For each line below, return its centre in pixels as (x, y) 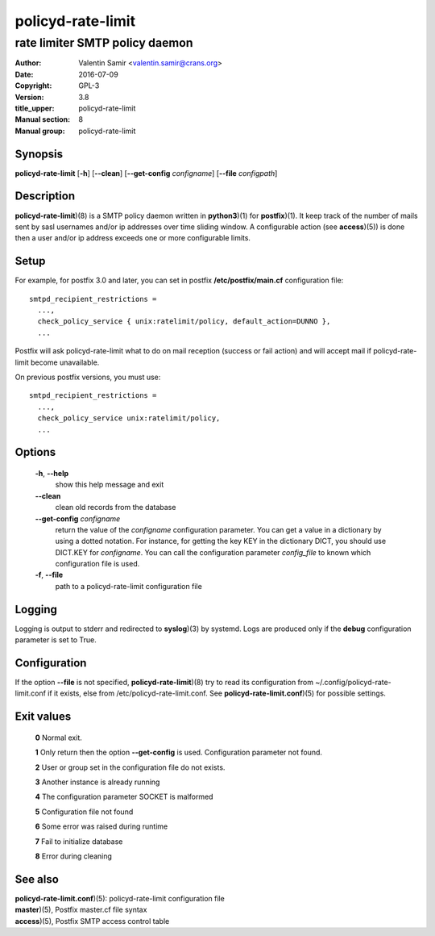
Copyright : (33, 86)
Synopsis (39, 154)
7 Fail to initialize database (79, 841)
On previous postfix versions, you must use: (88, 377)
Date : (24, 74)
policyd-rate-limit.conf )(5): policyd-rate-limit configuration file (120, 898)
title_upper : (35, 108)
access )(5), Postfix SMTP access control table (92, 921)
